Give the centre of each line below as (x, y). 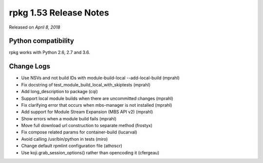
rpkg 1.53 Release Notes (59, 13)
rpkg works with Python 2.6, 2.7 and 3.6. (49, 52)
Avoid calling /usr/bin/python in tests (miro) (65, 139)
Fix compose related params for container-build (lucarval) (79, 132)
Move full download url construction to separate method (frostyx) (87, 126)
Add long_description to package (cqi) (60, 92)
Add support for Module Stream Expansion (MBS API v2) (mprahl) (87, 112)
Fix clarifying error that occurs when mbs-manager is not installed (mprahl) (97, 105)
